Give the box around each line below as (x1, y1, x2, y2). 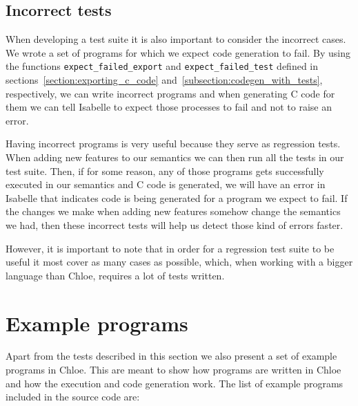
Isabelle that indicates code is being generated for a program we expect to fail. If (6, 190, 348, 205)
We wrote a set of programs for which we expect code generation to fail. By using (6, 45, 350, 59)
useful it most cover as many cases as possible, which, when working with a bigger (6, 255, 353, 269)
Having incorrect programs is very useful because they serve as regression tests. (6, 136, 341, 151)
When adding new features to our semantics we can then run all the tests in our (6, 150, 344, 165)
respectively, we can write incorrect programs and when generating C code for (6, 86, 335, 100)
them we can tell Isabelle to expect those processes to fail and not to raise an (6, 100, 332, 114)
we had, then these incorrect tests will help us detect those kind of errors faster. (6, 217, 344, 232)
